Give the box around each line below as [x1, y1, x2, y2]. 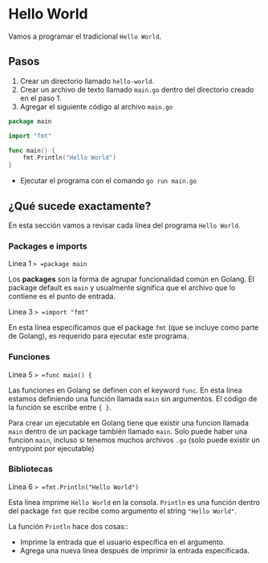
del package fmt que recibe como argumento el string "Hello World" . [8, 506, 237, 516]
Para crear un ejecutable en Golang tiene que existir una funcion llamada [8, 417, 249, 427]
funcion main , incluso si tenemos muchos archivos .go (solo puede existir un [8, 435, 261, 445]
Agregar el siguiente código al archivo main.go [19, 101, 173, 111]
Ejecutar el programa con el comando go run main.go [19, 176, 197, 186]
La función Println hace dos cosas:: [8, 521, 129, 531]
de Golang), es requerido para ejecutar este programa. [8, 331, 189, 341]
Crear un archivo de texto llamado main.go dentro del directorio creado [19, 84, 254, 94]
